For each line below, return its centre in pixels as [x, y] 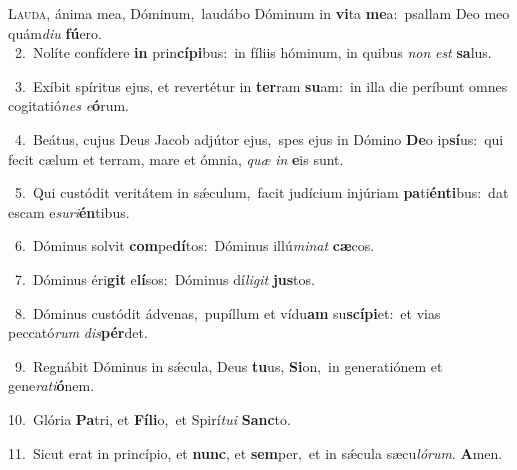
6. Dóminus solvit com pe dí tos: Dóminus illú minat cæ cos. [194, 245]
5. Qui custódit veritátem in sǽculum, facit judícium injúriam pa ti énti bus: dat [261, 192]
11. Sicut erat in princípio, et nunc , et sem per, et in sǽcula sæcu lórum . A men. [255, 452]
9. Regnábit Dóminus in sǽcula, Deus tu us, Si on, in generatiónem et [228, 365]
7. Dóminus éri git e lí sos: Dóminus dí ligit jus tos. [164, 278]
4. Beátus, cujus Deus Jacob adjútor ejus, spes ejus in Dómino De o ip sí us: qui [259, 138]
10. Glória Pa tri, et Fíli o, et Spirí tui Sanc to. [149, 418]
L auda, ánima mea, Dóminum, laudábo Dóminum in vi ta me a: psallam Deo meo [259, 13]
